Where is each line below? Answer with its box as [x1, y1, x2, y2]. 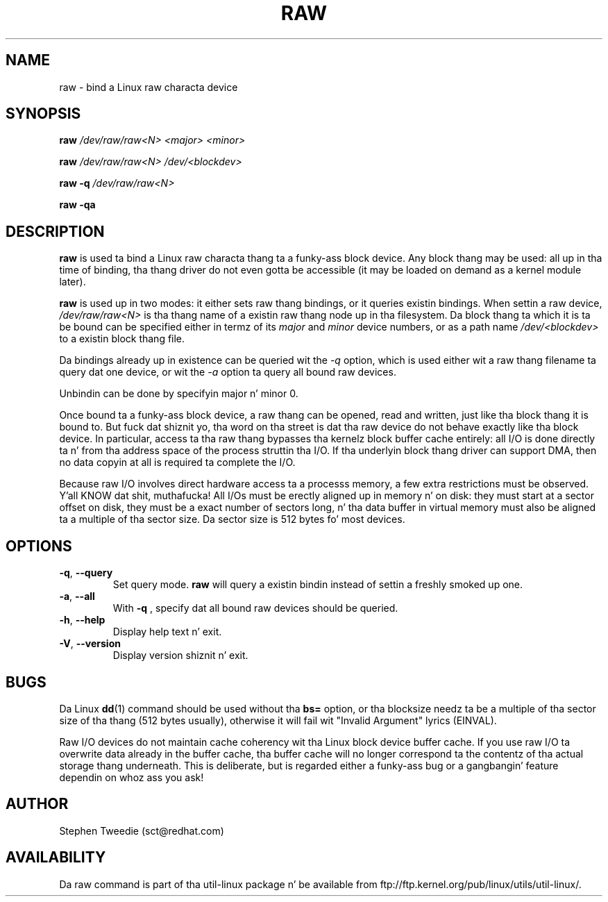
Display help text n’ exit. [112, 626, 222, 638]
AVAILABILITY [6, 849, 106, 867]
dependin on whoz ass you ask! [59, 771, 204, 783]
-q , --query [59, 567, 113, 579]
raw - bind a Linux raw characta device [59, 81, 238, 93]
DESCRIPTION [6, 222, 105, 240]
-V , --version [59, 637, 121, 650]
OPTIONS [6, 537, 72, 555]
